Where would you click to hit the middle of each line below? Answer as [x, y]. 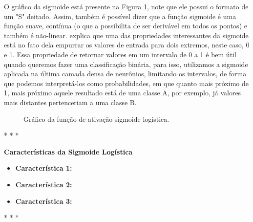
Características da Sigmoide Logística [68, 151]
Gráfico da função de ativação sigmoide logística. [96, 119]
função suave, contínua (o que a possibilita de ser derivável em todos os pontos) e [126, 26]
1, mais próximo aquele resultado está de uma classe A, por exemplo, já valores [123, 93]
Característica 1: [44, 168]
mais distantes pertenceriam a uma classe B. [70, 102]
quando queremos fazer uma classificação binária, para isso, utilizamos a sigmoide [126, 64]
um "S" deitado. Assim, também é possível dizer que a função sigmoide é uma [120, 16]
